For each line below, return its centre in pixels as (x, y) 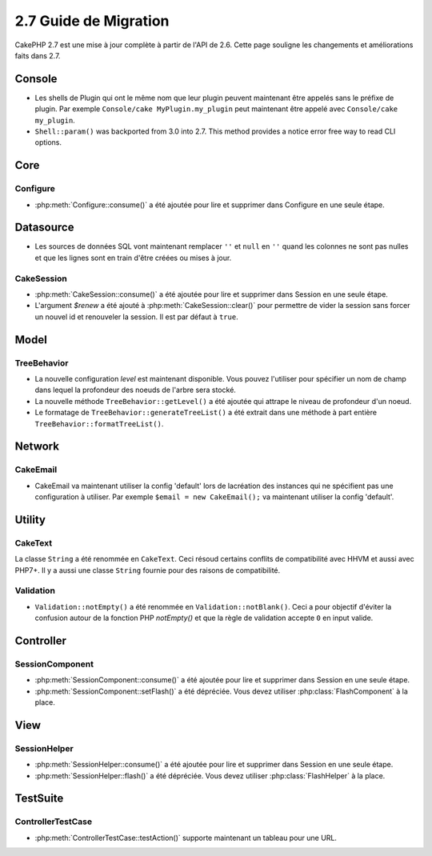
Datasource (44, 228)
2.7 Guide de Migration (92, 21)
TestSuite (39, 799)
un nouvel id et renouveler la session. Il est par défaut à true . (137, 317)
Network (37, 447)
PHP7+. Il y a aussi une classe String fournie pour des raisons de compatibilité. (148, 570)
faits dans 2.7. (38, 55)
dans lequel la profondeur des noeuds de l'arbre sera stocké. (135, 390)
